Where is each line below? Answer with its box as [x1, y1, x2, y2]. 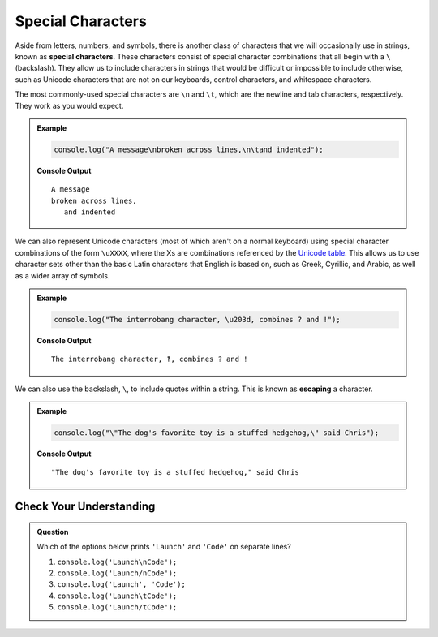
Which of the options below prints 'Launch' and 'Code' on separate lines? [36, 542, 291, 552]
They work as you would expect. [15, 101, 124, 110]
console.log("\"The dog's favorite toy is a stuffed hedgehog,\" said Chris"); [54, 428, 380, 437]
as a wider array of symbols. [15, 270, 110, 280]
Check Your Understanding [15, 500, 156, 514]
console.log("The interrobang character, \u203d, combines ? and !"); [54, 315, 341, 324]
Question [36, 527, 69, 536]
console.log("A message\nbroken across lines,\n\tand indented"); [54, 144, 324, 154]
